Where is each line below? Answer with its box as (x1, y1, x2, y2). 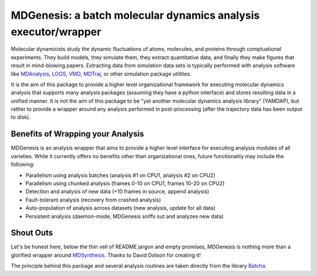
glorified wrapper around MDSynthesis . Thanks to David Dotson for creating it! (11, 251, 201, 258)
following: (11, 161, 35, 168)
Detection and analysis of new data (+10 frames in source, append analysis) (25, 188, 210, 195)
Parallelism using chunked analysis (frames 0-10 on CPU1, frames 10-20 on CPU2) (25, 179, 225, 187)
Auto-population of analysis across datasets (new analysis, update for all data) (25, 205, 216, 212)
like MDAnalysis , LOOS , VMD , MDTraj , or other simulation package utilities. (11, 70, 192, 77)
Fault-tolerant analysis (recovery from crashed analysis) (25, 196, 161, 203)
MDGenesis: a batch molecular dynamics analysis (11, 9, 260, 22)
